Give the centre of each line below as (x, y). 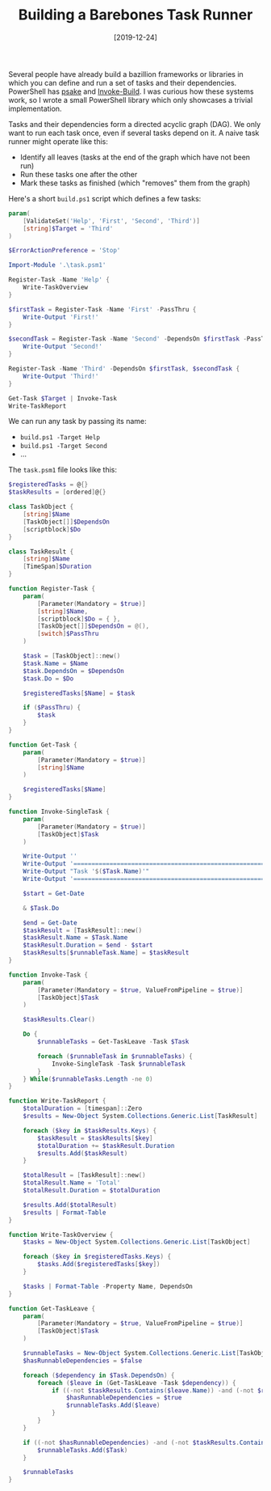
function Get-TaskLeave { (52, 1308)
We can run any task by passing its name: (77, 421)
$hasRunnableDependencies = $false (83, 1361)
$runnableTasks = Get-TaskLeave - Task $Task (113, 1042)
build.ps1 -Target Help (60, 438)
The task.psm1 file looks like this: (63, 470)
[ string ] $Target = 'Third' (68, 228)
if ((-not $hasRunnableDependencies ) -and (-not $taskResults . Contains (146, 1442)
